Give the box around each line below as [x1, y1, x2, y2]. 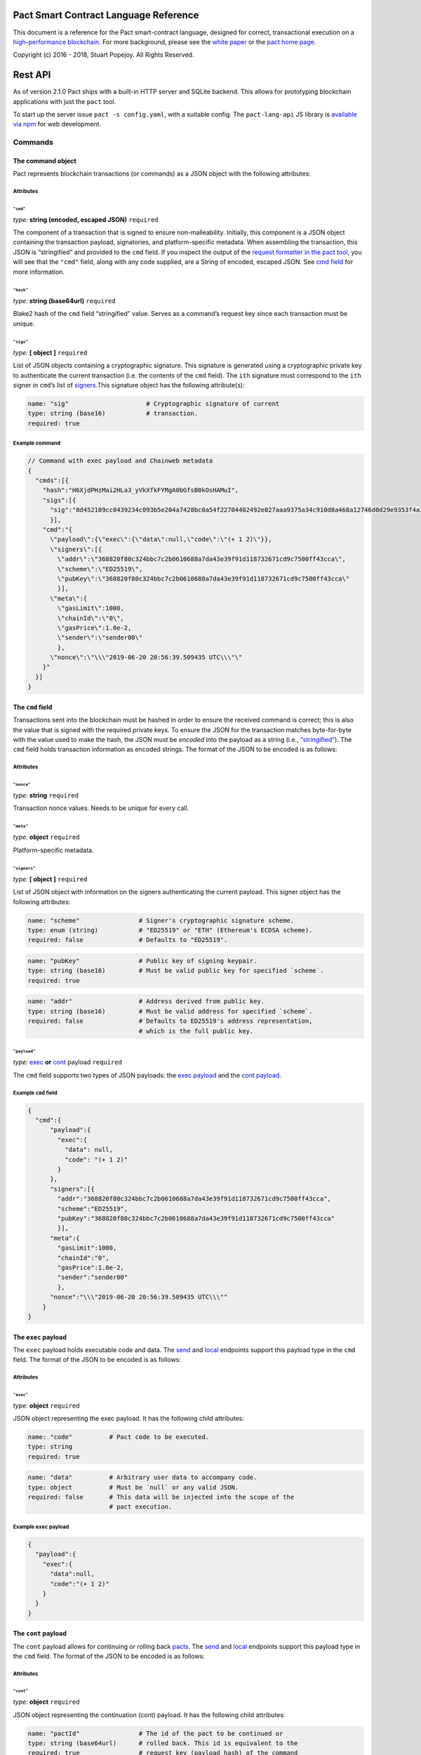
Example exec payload [13, 1523, 69, 1530]
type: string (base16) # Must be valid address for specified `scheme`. [27, 1007, 313, 1015]
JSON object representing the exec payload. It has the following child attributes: [13, 1414, 245, 1422]
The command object [13, 157, 76, 165]
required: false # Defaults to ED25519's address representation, [27, 1017, 313, 1025]
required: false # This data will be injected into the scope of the [27, 1493, 295, 1502]
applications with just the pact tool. [13, 97, 116, 105]
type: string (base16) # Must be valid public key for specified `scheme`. [27, 967, 324, 975]
